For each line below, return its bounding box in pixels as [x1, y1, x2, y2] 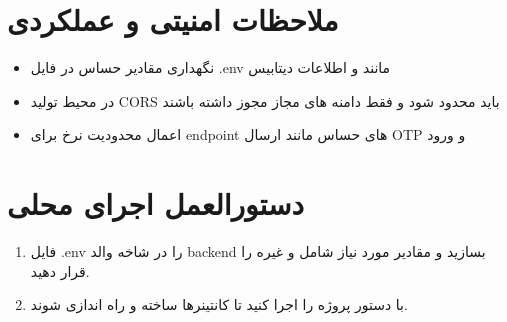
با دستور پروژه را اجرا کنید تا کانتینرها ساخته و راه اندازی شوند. [30, 294, 408, 315]
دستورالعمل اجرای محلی [7, 183, 304, 224]
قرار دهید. [30, 260, 90, 281]
